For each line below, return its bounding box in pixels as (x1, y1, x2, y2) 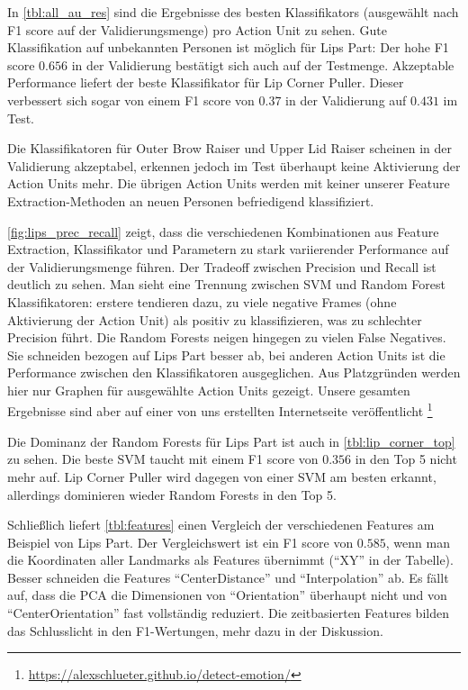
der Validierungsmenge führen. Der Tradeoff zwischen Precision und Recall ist (7, 257, 436, 276)
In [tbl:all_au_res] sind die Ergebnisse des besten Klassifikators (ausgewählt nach (7, 3, 459, 21)
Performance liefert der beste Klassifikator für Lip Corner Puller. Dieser (7, 73, 404, 92)
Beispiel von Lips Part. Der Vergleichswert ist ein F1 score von (7, 532, 354, 551)
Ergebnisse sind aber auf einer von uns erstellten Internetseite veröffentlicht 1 (7, 399, 433, 421)
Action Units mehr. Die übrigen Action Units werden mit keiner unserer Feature (7, 174, 450, 193)
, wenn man (385, 532, 450, 551)
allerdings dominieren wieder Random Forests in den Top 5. (7, 485, 337, 504)
